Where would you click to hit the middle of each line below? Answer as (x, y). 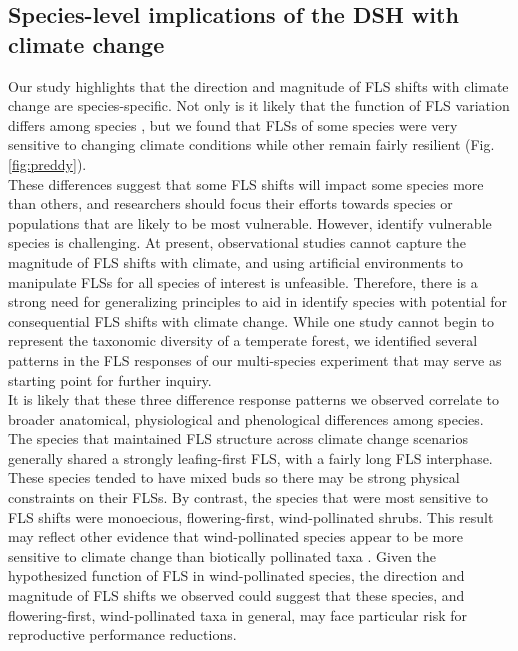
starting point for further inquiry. (110, 379)
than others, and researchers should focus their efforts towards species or (230, 203)
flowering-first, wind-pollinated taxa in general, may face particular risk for (237, 614)
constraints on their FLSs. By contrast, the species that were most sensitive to (248, 497)
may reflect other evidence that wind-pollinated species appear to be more (235, 536)
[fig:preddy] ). (47, 163)
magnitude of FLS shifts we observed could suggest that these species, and (236, 595)
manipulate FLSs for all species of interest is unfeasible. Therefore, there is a (243, 281)
